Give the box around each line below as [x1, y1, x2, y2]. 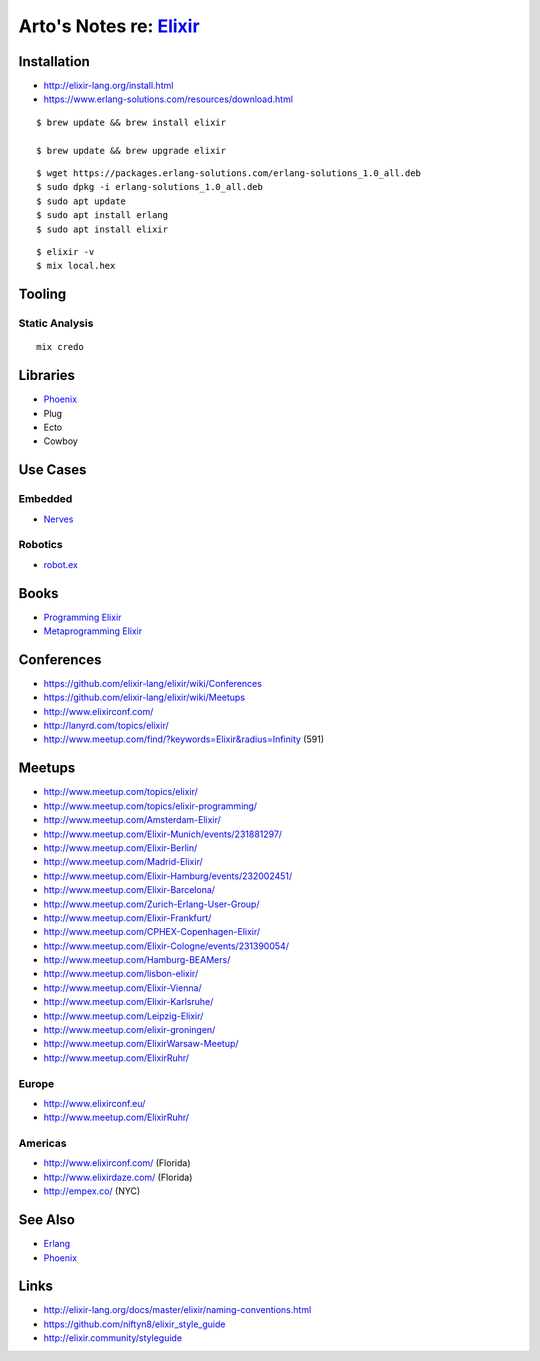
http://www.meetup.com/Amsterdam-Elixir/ [43, 814, 222, 826]
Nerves [43, 513, 74, 525]
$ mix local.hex [36, 260, 116, 272]
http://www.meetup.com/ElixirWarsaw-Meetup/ [43, 1038, 239, 1050]
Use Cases [18, 461, 87, 479]
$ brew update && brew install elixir [36, 116, 227, 128]
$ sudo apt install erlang [36, 210, 169, 221]
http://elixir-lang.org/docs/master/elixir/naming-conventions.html [43, 1304, 312, 1316]
